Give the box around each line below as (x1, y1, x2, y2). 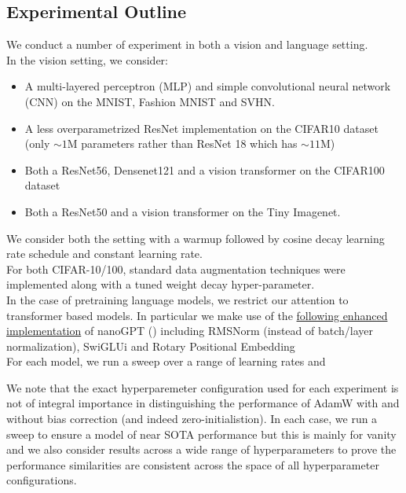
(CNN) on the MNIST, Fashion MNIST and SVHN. (24, 93, 275, 109)
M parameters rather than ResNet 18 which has (67, 135, 298, 152)
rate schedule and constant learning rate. (6, 245, 203, 262)
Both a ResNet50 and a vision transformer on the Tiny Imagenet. (24, 203, 341, 219)
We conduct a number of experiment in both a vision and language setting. (6, 36, 368, 53)
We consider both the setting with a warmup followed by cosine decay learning (6, 230, 385, 246)
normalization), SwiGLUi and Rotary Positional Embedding (6, 337, 295, 354)
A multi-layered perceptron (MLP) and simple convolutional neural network (24, 78, 391, 94)
